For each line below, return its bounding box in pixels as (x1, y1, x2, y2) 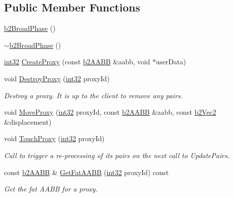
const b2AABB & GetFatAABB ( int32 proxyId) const (4, 167, 169, 177)
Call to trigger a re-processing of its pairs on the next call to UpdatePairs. (4, 150, 230, 160)
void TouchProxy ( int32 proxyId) (4, 133, 105, 144)
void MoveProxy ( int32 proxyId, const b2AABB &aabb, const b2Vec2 (4, 107, 217, 117)
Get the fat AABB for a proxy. (4, 184, 98, 194)
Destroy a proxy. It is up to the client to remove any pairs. (4, 90, 183, 100)
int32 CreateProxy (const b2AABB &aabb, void (4, 56, 150, 67)
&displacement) (4, 116, 52, 127)
